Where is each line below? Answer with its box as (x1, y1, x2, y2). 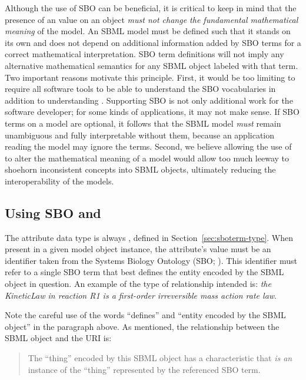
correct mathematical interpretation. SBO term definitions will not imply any (5, 48, 284, 60)
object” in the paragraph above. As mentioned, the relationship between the (5, 320, 280, 332)
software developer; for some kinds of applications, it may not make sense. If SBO (5, 105, 300, 118)
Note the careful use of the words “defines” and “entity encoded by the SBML (5, 309, 286, 321)
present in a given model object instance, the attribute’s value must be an (5, 243, 271, 255)
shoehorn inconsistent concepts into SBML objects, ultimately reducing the (5, 163, 276, 176)
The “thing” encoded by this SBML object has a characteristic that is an (28, 352, 292, 364)
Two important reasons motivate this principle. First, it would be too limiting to (5, 71, 295, 83)
